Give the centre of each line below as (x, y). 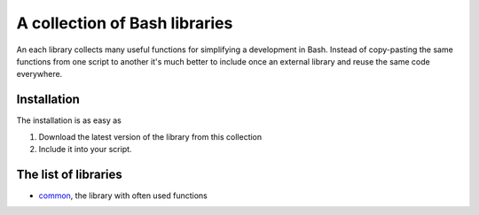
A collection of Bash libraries (125, 23)
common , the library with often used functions (123, 196)
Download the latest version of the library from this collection (150, 136)
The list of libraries (70, 174)
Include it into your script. (85, 150)
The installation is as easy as (69, 120)
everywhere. (39, 74)
